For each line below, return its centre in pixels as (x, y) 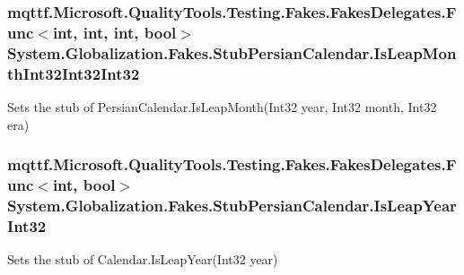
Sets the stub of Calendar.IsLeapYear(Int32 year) (143, 259)
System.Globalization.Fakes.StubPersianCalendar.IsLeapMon (232, 52)
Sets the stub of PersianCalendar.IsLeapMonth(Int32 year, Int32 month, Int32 (222, 106)
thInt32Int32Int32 (74, 73)
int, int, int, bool (114, 32)
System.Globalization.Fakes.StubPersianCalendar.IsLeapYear (232, 205)
